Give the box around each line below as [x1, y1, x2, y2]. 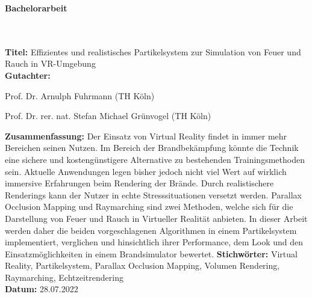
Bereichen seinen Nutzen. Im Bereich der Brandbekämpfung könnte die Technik [5, 141, 299, 154]
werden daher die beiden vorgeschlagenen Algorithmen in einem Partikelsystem [5, 224, 297, 236]
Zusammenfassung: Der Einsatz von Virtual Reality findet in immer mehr [5, 129, 287, 142]
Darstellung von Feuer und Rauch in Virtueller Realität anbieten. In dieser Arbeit [5, 212, 308, 224]
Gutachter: [5, 69, 51, 81]
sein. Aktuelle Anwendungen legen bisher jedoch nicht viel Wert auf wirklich [5, 165, 287, 177]
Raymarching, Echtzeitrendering [5, 271, 123, 283]
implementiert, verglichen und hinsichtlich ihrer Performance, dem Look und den [5, 236, 304, 248]
